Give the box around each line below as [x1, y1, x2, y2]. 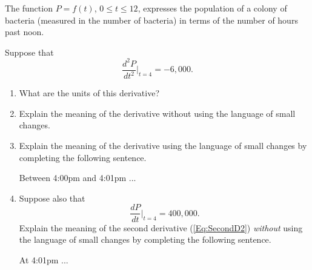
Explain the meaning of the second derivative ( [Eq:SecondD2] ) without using [19, 221, 303, 234]
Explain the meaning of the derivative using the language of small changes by [19, 139, 307, 152]
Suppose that [5, 45, 54, 58]
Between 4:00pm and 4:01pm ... [19, 171, 136, 184]
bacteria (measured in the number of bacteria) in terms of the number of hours [5, 13, 298, 26]
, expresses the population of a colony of [138, 2, 287, 14]
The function [5, 2, 53, 14]
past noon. [5, 25, 44, 38]
